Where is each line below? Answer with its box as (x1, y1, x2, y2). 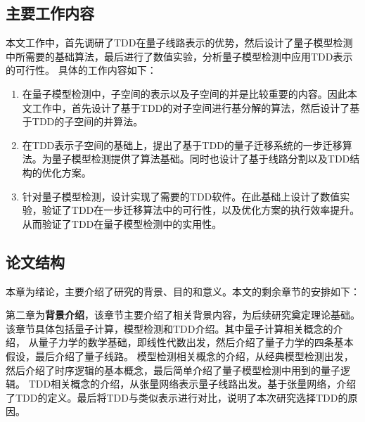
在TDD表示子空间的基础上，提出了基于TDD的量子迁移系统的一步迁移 (22, 137, 342, 152)
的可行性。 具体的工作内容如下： (6, 63, 157, 77)
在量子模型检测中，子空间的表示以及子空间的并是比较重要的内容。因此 (22, 86, 347, 101)
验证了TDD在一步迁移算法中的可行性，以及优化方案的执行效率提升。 (41, 203, 360, 217)
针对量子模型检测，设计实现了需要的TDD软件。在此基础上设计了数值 (22, 188, 340, 203)
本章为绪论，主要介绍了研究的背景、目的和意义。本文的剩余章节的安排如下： (6, 283, 360, 298)
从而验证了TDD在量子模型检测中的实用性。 (22, 216, 222, 231)
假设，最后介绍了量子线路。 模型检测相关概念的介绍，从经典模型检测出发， (6, 348, 354, 363)
